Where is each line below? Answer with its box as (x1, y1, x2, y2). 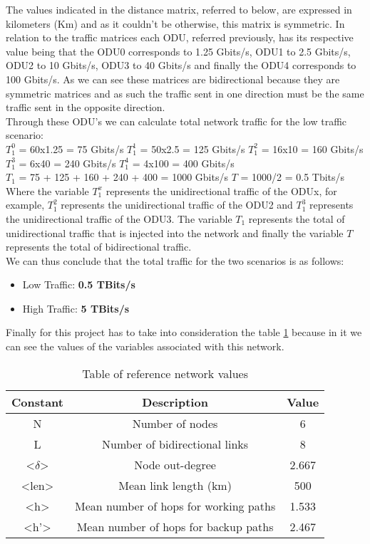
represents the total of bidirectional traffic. (6, 239, 192, 254)
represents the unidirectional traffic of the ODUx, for (106, 183, 337, 198)
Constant (11, 393, 63, 410)
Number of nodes (132, 414, 218, 431)
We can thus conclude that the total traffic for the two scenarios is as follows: (6, 253, 344, 268)
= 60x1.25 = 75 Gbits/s (19, 141, 124, 156)
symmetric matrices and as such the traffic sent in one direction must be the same (6, 85, 364, 100)
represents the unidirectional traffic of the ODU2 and (61, 197, 293, 212)
